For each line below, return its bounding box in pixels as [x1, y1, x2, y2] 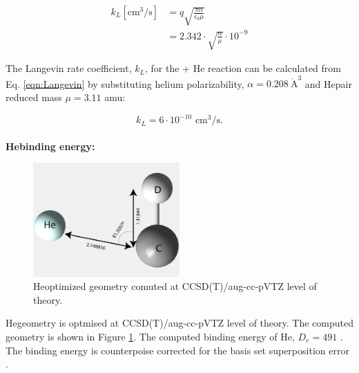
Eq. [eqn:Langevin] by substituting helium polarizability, [6, 76, 244, 91]
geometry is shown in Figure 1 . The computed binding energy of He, [6, 329, 295, 343]
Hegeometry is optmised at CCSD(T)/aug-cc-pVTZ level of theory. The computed [6, 316, 353, 330]
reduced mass [6, 89, 62, 104]
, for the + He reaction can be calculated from [145, 61, 342, 75]
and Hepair [304, 76, 352, 91]
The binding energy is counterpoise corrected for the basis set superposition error [6, 343, 349, 357]
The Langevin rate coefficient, [6, 61, 132, 75]
